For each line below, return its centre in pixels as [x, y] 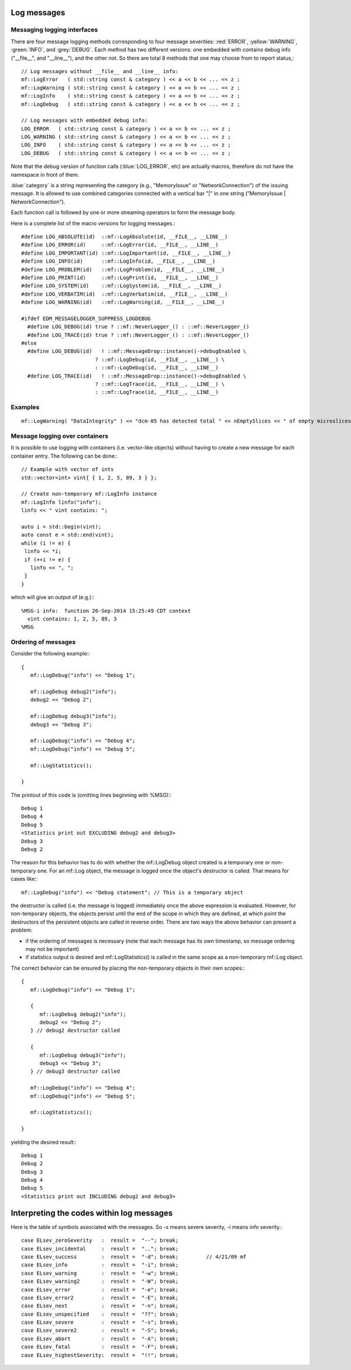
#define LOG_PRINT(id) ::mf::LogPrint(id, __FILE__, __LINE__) [120, 277]
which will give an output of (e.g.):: [53, 598]
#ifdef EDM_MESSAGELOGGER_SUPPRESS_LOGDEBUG [86, 318]
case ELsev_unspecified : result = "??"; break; [100, 1314]
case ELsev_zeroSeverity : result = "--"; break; [100, 1240]
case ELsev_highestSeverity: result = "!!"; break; [100, 1355]
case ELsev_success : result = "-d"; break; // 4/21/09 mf [134, 1256]
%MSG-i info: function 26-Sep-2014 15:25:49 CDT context [106, 611]
